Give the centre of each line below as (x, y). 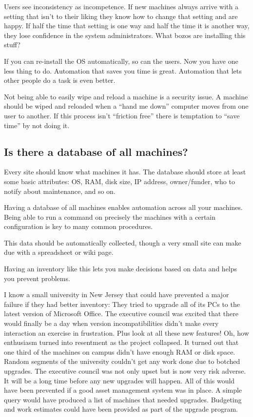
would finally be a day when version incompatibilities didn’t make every (111, 323)
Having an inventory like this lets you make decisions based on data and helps (121, 269)
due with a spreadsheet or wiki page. (59, 252)
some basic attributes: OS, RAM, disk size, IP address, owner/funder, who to (119, 181)
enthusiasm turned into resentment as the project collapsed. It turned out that (121, 342)
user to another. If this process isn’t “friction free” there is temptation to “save (122, 115)
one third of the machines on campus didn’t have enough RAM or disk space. (120, 351)
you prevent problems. (37, 278)
